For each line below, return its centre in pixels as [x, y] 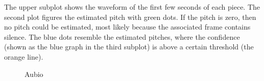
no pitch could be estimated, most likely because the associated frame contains [127, 27]
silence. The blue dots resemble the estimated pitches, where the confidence [122, 36]
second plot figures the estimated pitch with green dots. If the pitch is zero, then [130, 17]
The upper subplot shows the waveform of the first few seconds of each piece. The [132, 7]
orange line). [24, 56]
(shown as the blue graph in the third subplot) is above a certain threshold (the [129, 47]
